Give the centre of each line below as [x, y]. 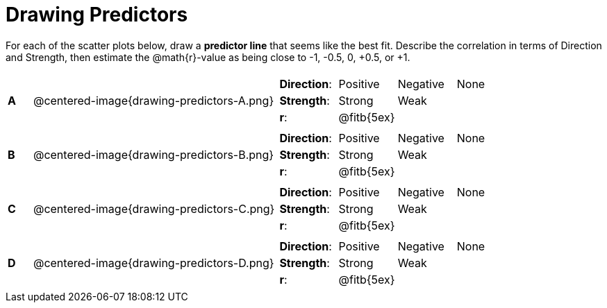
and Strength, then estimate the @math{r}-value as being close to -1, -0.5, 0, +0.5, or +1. [208, 57]
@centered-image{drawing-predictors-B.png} [153, 154]
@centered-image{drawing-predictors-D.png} [153, 263]
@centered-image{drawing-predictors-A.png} [153, 100]
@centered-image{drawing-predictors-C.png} [154, 208]
